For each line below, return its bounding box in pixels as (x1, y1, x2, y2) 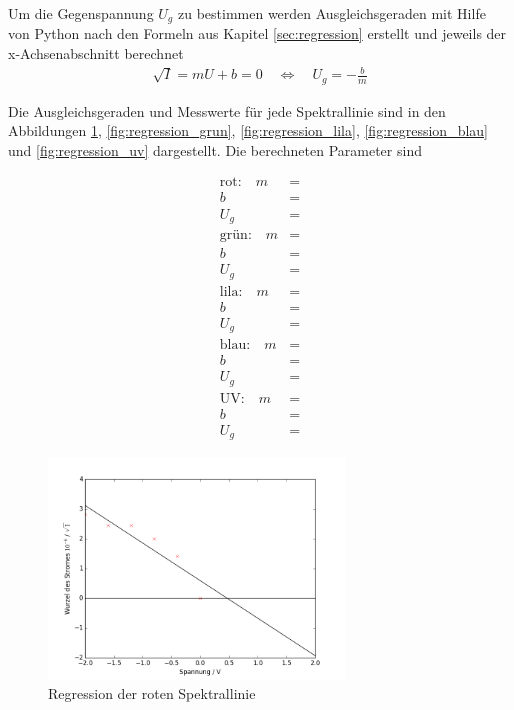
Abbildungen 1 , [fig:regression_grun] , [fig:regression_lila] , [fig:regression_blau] (8, 120, 489, 141)
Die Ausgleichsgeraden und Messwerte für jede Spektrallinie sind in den (8, 100, 446, 121)
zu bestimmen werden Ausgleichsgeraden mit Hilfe (177, 3, 486, 23)
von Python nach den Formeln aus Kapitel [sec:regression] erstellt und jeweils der (8, 23, 507, 44)
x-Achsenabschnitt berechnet (8, 43, 184, 64)
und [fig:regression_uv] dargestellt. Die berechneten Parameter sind (8, 139, 422, 160)
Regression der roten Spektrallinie (48, 683, 256, 704)
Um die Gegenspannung (8, 3, 154, 23)
